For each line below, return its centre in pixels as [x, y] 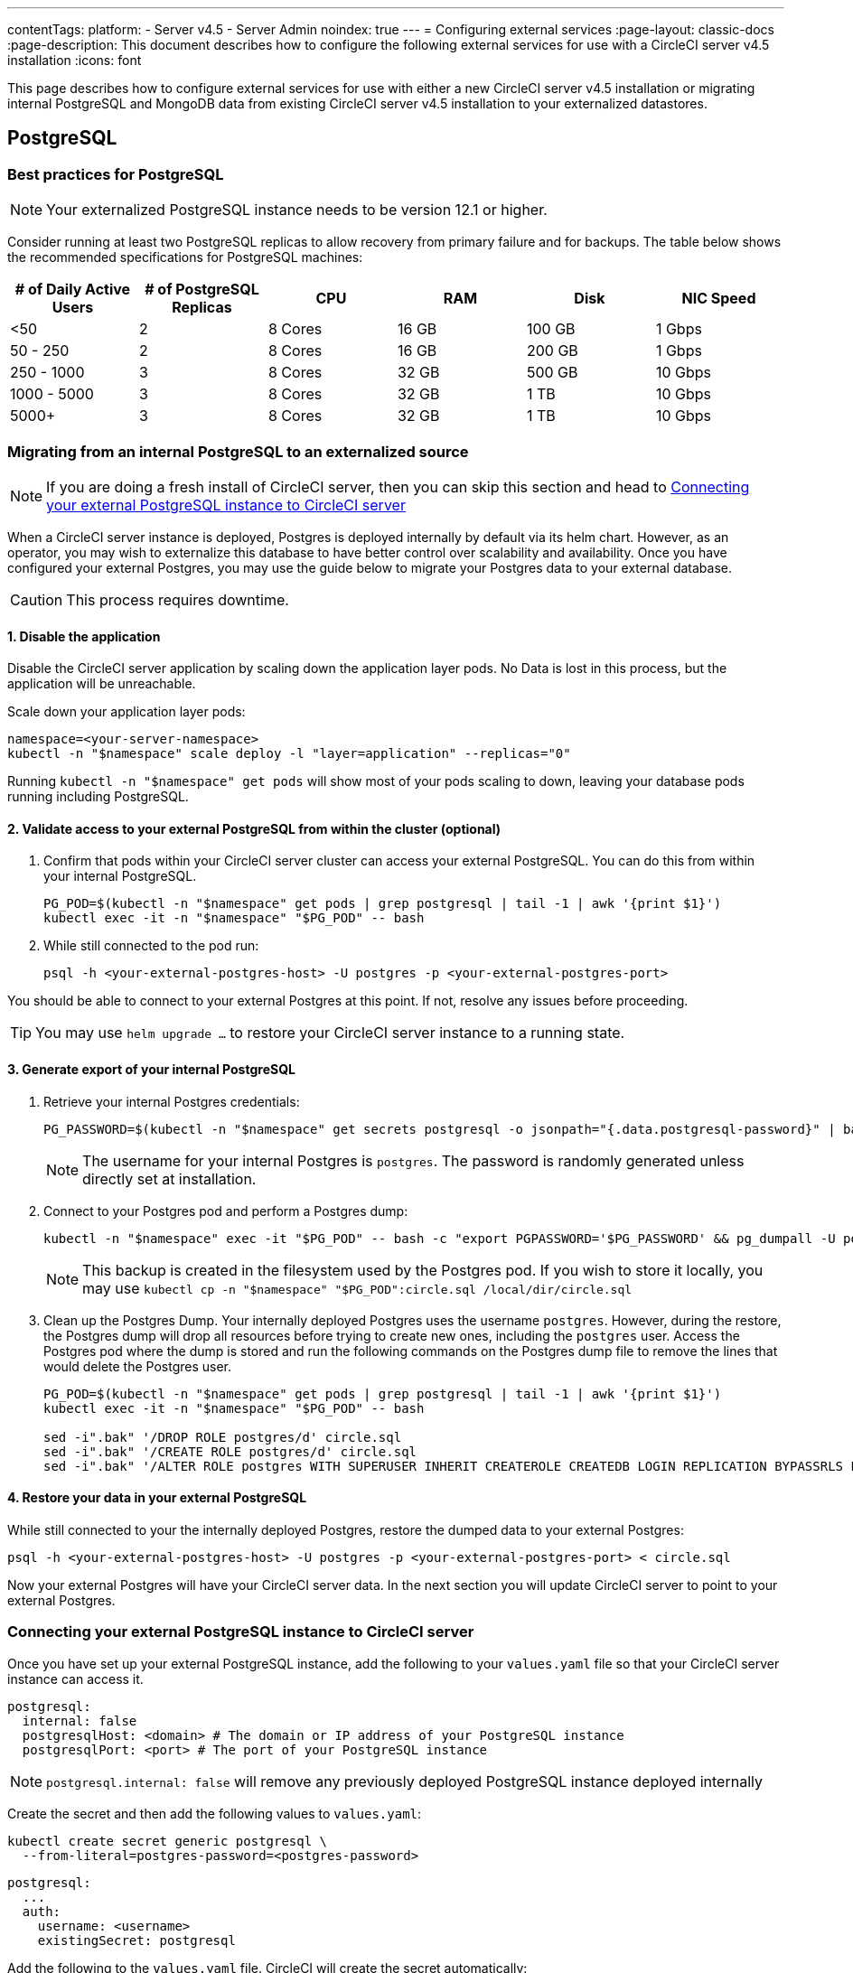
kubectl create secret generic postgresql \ [168, 1841]
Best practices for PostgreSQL [116, 174]
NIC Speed [719, 299]
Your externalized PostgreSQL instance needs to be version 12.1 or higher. [297, 210]
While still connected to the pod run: [151, 946]
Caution [37, 599]
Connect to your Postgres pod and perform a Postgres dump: [226, 1211]
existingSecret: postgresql [136, 1940]
